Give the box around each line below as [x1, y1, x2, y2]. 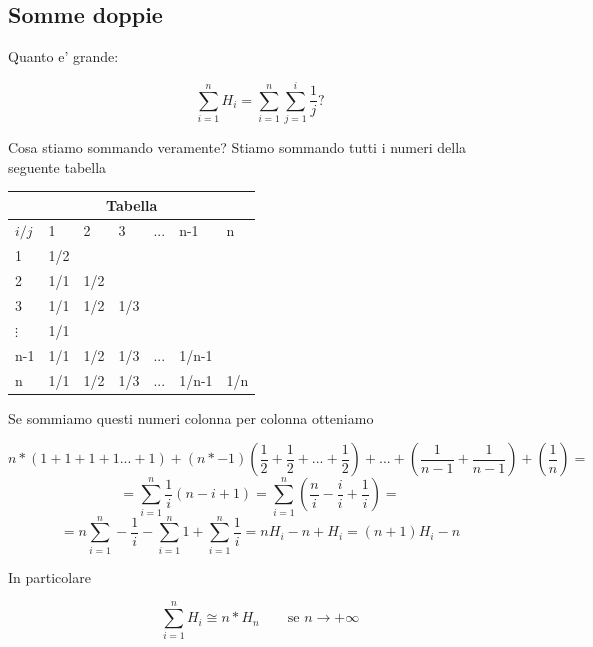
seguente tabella [8, 156, 107, 177]
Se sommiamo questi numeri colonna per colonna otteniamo [8, 407, 374, 428]
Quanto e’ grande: [8, 46, 119, 67]
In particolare [8, 566, 91, 587]
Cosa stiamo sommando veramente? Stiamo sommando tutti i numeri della [8, 136, 467, 157]
